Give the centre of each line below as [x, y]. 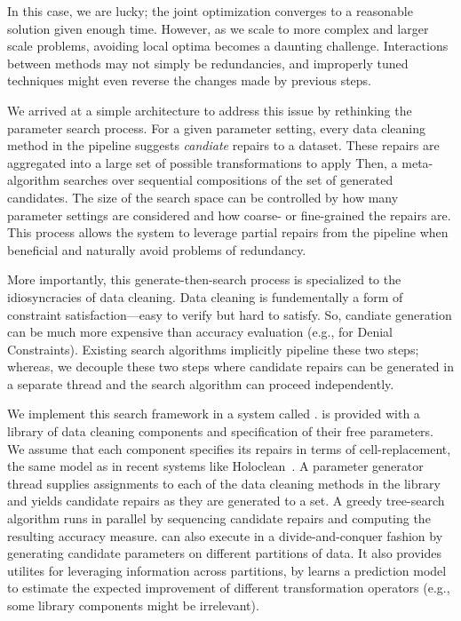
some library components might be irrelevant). [133, 605]
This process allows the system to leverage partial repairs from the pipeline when [228, 232]
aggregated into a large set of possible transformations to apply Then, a [203, 162]
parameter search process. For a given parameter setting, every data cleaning [216, 127]
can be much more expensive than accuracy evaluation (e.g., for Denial [200, 332]
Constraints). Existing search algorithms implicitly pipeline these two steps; [213, 349]
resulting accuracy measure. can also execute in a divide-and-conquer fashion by [225, 535]
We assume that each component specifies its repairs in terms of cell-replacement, [229, 448]
